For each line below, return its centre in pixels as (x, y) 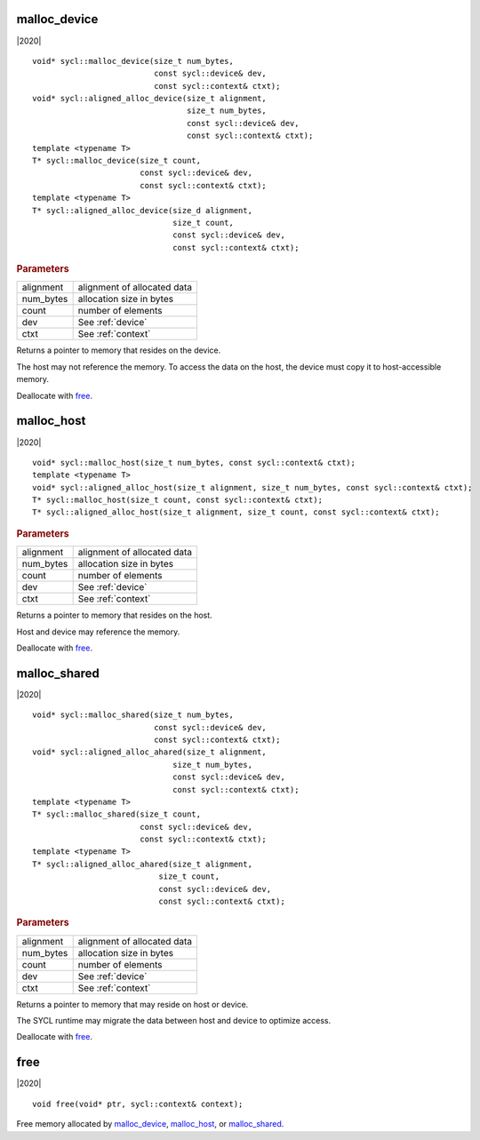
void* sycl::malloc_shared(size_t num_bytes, (133, 715)
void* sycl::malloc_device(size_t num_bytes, (133, 61)
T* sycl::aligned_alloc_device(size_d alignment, (143, 210)
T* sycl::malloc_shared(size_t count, (117, 814)
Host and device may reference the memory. (98, 632)
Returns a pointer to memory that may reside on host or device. (132, 1004)
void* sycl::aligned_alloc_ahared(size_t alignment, (149, 752)
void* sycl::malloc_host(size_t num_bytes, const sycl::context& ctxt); (194, 462)
